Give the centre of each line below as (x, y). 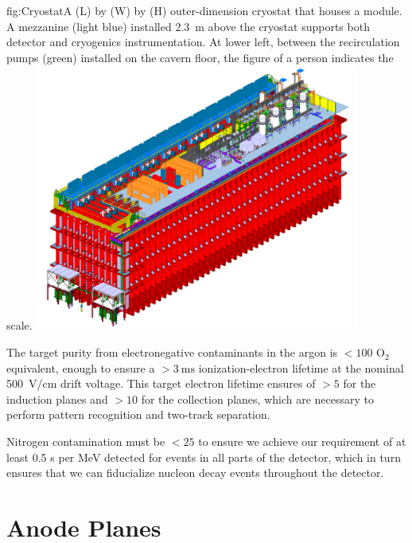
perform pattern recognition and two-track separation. (138, 414)
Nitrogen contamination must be (86, 441)
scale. (19, 325)
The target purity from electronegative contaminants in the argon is (172, 352)
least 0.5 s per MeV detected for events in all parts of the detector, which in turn (204, 457)
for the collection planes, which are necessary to (258, 398)
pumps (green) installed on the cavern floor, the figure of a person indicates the (200, 57)
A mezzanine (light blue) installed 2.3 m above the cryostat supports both (188, 26)
